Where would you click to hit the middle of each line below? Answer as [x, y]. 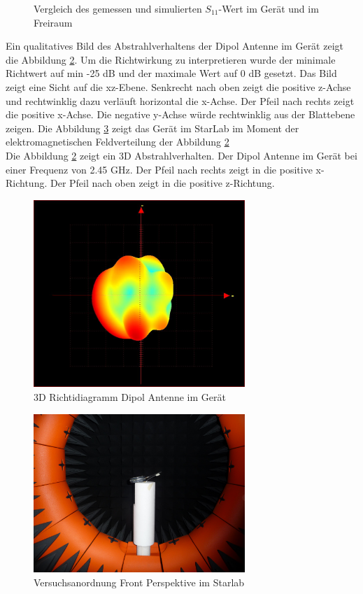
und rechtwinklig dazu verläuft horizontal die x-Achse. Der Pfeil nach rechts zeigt [180, 100]
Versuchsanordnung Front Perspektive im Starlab [139, 582]
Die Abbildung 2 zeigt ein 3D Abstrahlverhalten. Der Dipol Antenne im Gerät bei [181, 155]
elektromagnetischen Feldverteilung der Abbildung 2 [118, 142]
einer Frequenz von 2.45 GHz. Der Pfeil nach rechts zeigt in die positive [159, 169]
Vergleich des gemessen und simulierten [118, 8]
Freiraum [53, 22]
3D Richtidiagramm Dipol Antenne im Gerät [130, 397]
